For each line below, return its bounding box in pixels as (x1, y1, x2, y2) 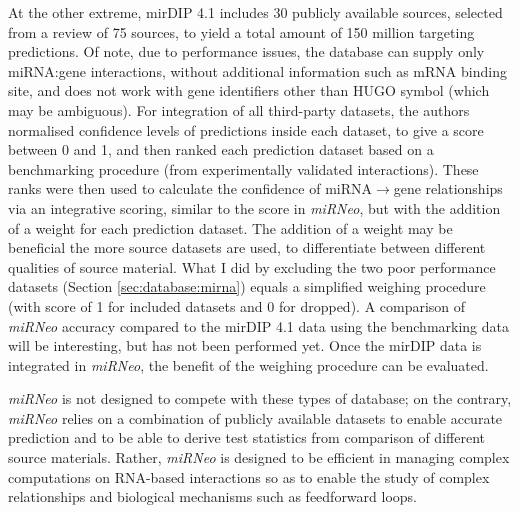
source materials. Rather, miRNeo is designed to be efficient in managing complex (8, 447, 510, 468)
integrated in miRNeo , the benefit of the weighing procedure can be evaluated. (8, 354, 489, 375)
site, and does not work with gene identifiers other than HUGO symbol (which (8, 80, 490, 101)
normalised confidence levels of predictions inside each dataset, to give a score (8, 119, 484, 140)
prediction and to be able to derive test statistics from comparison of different (8, 427, 485, 448)
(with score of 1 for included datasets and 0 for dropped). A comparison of (8, 295, 466, 316)
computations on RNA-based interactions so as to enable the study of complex (8, 466, 490, 487)
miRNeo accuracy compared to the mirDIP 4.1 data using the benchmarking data (8, 315, 509, 336)
